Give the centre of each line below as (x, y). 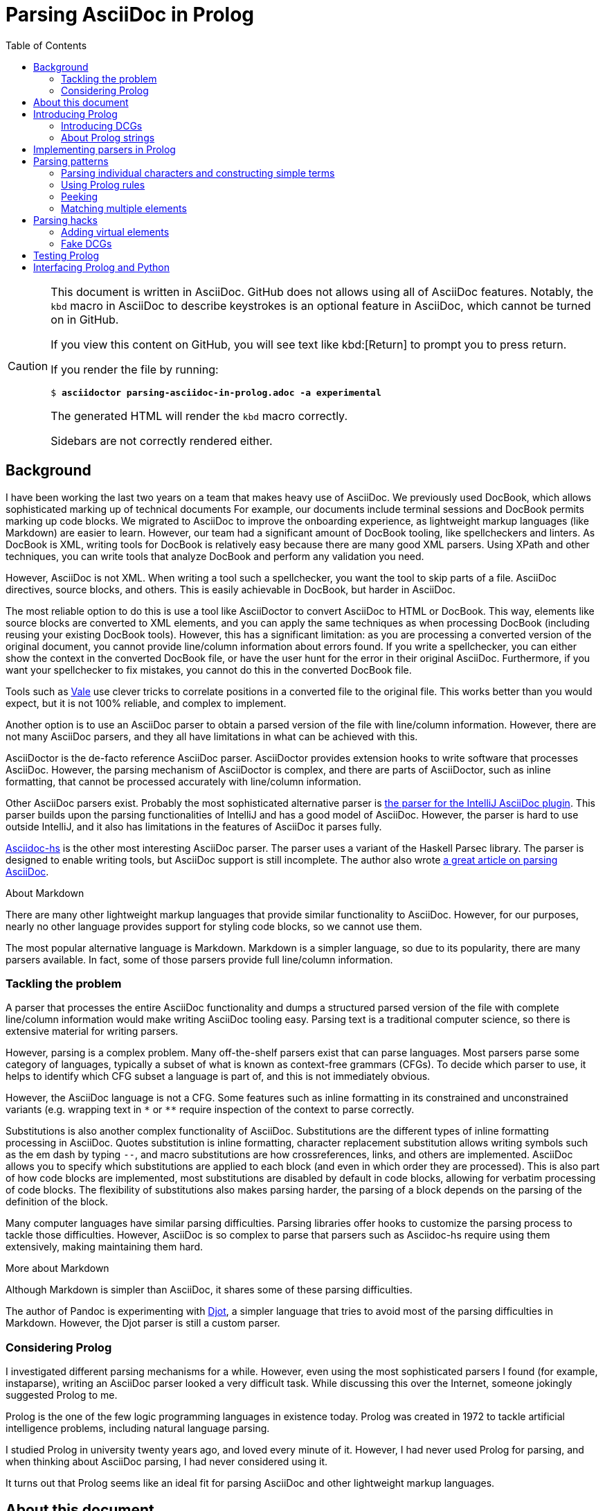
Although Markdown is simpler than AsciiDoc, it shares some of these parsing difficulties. (209, 1290)
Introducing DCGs (102, 125)
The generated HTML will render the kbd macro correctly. (199, 416)
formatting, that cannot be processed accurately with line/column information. (183, 781)
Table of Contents (46, 45)
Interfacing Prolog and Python (101, 267)
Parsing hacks (65, 220)
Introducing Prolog (75, 114)
